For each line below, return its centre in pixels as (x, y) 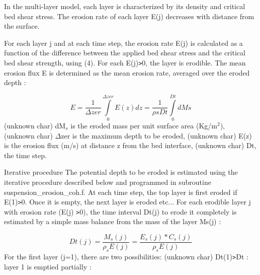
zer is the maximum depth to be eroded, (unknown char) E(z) (156, 135)
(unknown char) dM (35, 125)
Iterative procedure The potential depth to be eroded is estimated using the (121, 172)
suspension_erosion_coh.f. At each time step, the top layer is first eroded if (121, 192)
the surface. (22, 26)
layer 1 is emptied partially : (48, 266)
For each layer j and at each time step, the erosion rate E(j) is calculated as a (123, 43)
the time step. (25, 155)
